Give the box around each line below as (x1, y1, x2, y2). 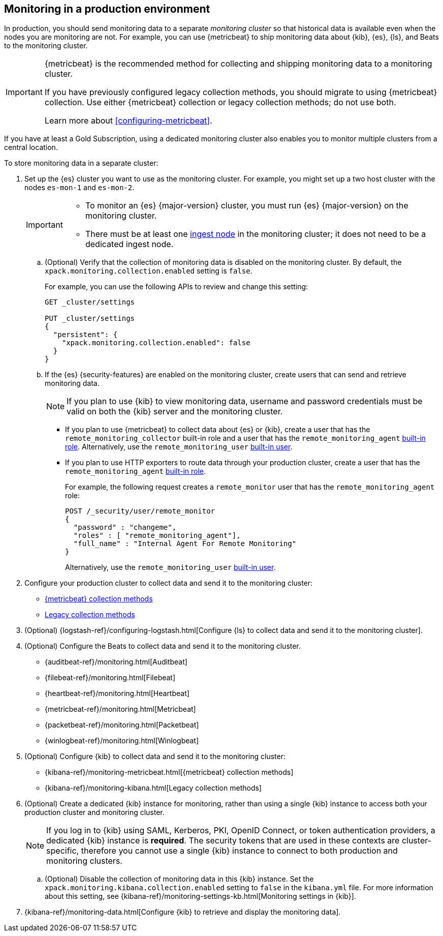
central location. (4, 143, 58, 152)
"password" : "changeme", (73, 523, 177, 532)
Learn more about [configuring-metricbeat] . (44, 115, 212, 126)
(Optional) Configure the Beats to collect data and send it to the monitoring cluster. (24, 642, 301, 651)
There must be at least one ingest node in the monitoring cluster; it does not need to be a (85, 229, 426, 239)
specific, (46, 846, 79, 856)
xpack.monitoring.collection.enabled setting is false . (45, 266, 252, 276)
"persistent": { (53, 330, 118, 339)
